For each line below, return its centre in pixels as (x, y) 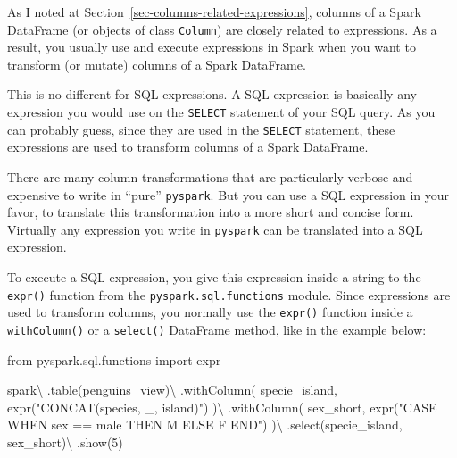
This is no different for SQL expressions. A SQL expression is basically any (212, 94)
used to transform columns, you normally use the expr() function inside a (210, 312)
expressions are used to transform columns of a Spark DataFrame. (188, 147)
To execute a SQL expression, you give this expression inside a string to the (214, 277)
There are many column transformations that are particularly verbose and (210, 176)
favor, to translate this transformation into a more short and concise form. (211, 212)
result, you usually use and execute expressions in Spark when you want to (212, 47)
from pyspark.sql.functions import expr (114, 359)
